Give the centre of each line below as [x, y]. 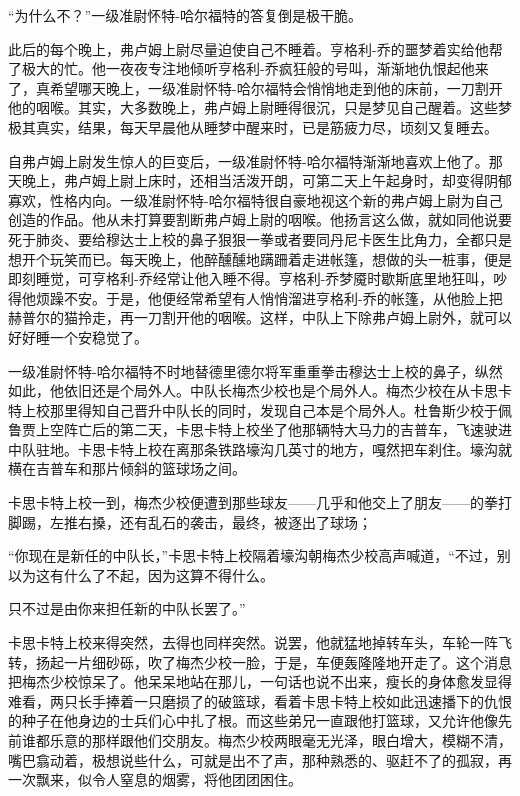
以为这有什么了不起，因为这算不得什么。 [141, 574]
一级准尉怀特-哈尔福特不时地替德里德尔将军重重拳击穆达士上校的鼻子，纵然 [255, 370]
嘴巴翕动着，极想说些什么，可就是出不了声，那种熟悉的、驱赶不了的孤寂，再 [260, 759]
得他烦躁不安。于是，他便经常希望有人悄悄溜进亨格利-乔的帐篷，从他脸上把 [255, 297]
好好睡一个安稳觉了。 [78, 336]
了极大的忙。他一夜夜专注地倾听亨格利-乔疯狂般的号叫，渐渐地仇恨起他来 [248, 68]
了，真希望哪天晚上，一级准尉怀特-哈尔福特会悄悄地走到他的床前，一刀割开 [255, 87]
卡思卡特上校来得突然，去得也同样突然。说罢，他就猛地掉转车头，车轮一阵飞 [260, 642]
